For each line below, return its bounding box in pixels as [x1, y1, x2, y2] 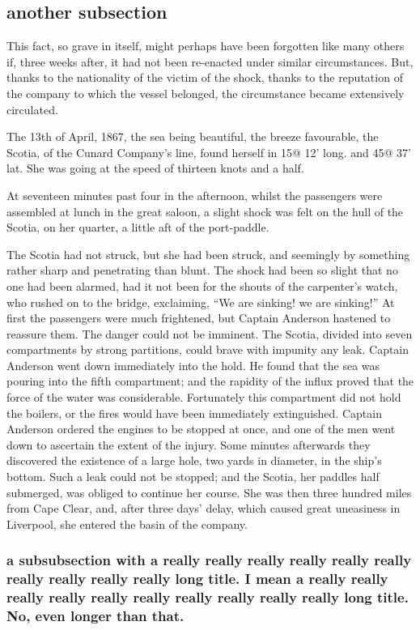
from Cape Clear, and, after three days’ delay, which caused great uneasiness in [6, 500, 401, 517]
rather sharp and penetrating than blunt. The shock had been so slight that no [6, 262, 398, 279]
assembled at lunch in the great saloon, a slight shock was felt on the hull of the [6, 202, 404, 219]
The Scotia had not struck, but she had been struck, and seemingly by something [6, 245, 410, 262]
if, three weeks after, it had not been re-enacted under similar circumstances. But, [6, 53, 414, 70]
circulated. [6, 100, 58, 117]
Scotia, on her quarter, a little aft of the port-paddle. [6, 219, 269, 236]
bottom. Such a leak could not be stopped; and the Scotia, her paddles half [6, 468, 380, 485]
